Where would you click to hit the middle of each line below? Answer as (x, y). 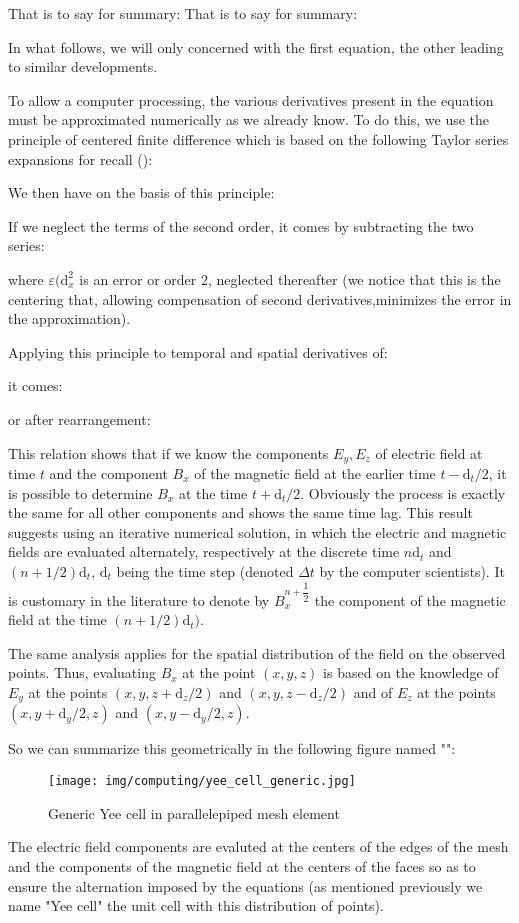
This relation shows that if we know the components (168, 452)
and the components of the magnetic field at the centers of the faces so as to (242, 865)
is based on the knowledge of (411, 672)
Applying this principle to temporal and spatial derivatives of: (198, 351)
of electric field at (429, 452)
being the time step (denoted (205, 570)
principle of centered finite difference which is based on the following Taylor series (258, 138)
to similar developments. (83, 66)
